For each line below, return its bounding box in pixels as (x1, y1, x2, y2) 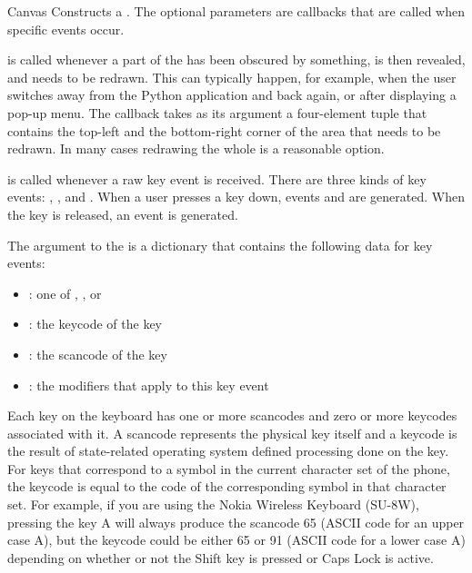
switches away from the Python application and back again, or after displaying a (7, 85, 457, 104)
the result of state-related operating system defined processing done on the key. (7, 441, 449, 460)
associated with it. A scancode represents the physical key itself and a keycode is (7, 423, 457, 442)
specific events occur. (7, 19, 125, 38)
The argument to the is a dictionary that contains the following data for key (7, 235, 433, 254)
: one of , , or (28, 283, 102, 302)
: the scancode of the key (28, 344, 167, 363)
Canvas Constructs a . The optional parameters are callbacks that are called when (7, 2, 465, 20)
